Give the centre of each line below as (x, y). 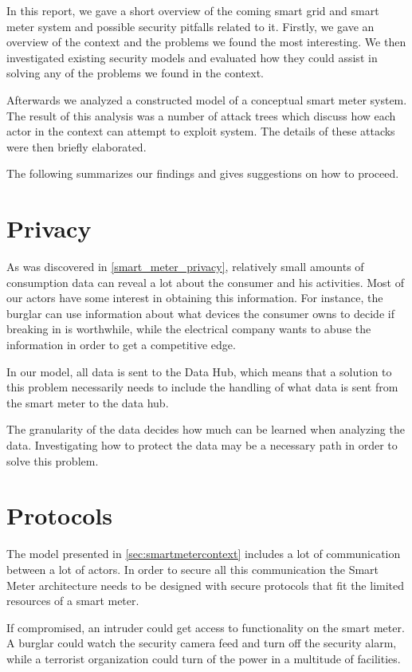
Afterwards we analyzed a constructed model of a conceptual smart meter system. (207, 99)
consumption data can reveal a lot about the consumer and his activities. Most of (206, 282)
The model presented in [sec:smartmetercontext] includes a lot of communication (204, 554)
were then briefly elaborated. (77, 146)
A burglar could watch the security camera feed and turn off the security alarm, (202, 643)
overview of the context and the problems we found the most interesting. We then (206, 42)
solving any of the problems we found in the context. (135, 73)
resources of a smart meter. (73, 601)
